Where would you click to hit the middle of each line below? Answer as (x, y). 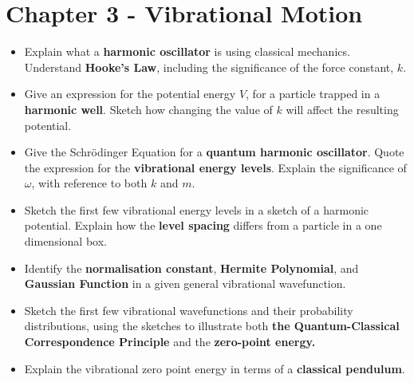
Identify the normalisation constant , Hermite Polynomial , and (191, 268)
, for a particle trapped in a (313, 94)
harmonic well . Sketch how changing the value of (148, 109)
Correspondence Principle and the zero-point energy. (170, 342)
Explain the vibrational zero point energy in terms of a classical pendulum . (215, 368)
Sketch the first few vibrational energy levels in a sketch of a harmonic (197, 209)
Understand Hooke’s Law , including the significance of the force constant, (209, 67)
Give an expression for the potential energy (130, 94)
